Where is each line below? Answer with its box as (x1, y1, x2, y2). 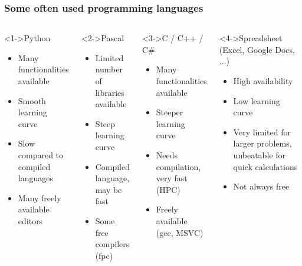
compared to (18, 148, 64, 161)
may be (95, 183, 122, 195)
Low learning (233, 94, 280, 107)
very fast (156, 172, 188, 184)
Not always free (233, 180, 290, 192)
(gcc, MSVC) (156, 226, 203, 238)
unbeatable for (233, 148, 285, 161)
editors (18, 214, 43, 227)
